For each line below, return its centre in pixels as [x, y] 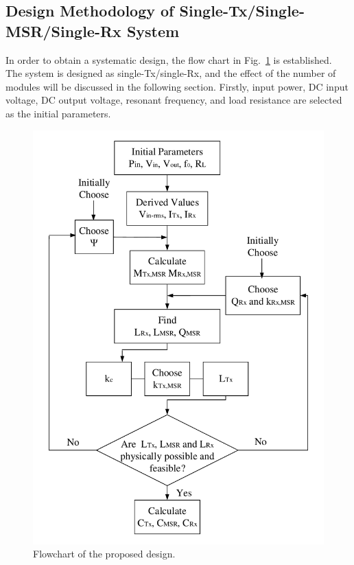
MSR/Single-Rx [63, 31]
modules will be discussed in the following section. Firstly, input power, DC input [177, 86]
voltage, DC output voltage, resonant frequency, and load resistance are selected [174, 100]
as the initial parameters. [58, 113]
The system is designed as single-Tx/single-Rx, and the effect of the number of [171, 73]
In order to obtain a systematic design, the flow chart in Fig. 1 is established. [169, 59]
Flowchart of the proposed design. [104, 554]
